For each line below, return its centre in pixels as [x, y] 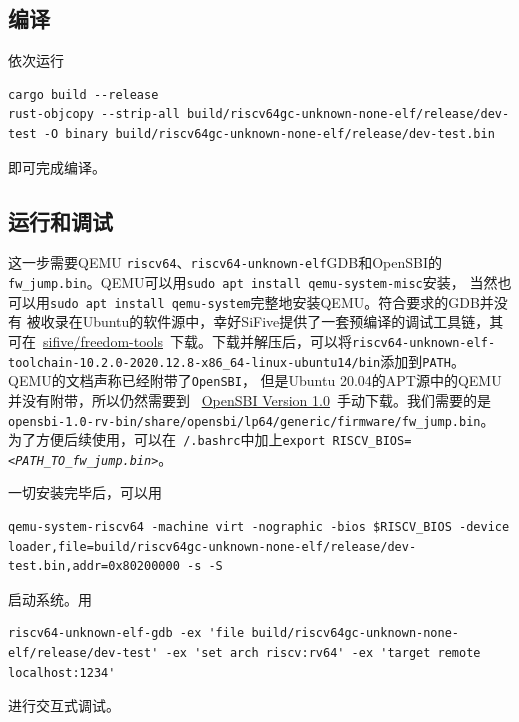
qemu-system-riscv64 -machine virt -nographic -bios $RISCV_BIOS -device [259, 527]
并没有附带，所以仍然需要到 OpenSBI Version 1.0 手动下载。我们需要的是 [249, 399]
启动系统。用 [50, 598]
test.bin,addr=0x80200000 [94, 566]
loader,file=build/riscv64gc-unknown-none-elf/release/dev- [212, 546]
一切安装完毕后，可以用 [85, 492]
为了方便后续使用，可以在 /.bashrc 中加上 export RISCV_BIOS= [210, 439]
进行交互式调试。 [64, 705]
